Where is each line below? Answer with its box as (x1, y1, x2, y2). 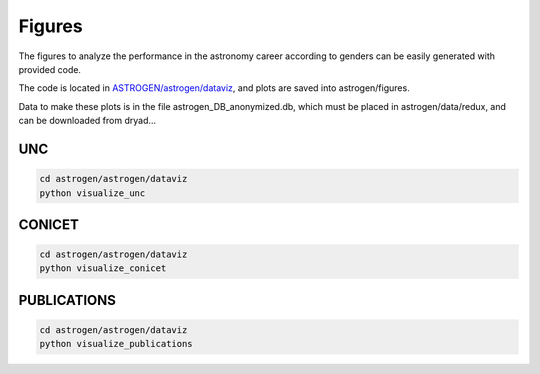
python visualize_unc (39, 187, 146, 199)
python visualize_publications (39, 338, 194, 350)
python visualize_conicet (39, 263, 167, 274)
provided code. (18, 63, 82, 75)
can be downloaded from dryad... (18, 115, 157, 127)
